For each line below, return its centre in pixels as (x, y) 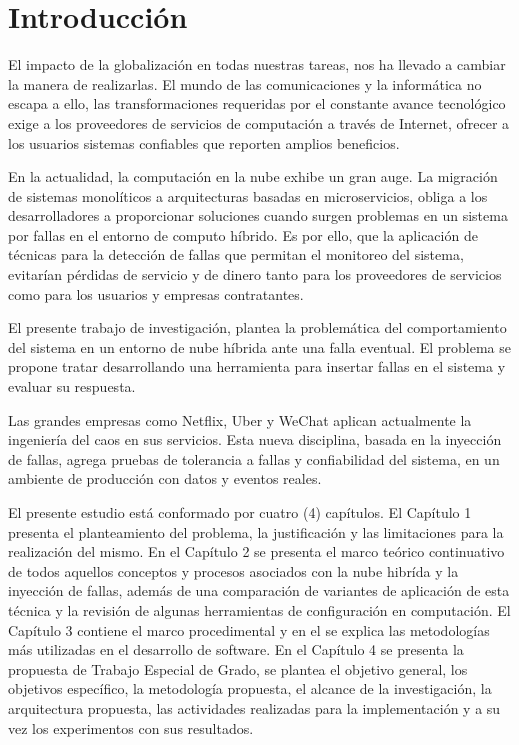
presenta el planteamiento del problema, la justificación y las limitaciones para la (256, 531)
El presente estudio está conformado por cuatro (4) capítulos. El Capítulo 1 (240, 512)
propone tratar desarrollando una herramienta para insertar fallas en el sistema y (257, 366)
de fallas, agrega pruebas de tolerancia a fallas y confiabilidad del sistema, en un (254, 458)
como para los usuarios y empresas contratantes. (156, 293)
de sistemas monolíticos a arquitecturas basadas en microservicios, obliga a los (248, 195)
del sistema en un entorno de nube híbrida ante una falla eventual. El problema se (260, 346)
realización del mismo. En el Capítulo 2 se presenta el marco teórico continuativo (256, 551)
